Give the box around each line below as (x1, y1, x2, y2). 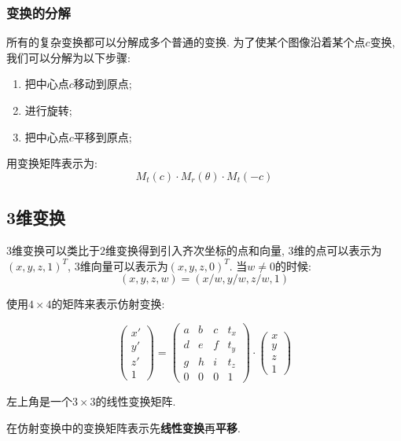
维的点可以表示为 (293, 241, 382, 258)
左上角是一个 (6, 393, 72, 410)
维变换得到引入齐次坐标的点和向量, (105, 241, 285, 258)
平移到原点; (73, 128, 132, 145)
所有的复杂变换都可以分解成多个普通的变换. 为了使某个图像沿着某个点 (6, 34, 366, 50)
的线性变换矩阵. (95, 393, 176, 410)
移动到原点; (73, 75, 132, 92)
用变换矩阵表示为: (6, 155, 97, 171)
